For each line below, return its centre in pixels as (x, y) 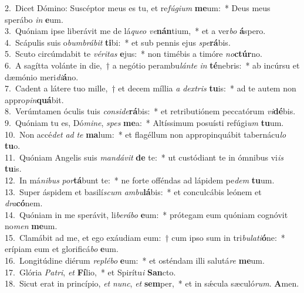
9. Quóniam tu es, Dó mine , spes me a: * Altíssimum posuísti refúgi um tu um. (144, 122)
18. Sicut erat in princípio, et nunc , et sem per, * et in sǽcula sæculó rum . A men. (152, 283)
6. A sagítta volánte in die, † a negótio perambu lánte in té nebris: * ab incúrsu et (152, 65)
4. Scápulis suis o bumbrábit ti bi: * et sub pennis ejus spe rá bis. (118, 42)
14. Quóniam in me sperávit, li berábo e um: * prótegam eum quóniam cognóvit (146, 214)
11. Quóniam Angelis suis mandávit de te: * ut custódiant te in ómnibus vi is (144, 157)
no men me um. (31, 226)
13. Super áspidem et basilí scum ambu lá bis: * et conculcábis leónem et (133, 191)
